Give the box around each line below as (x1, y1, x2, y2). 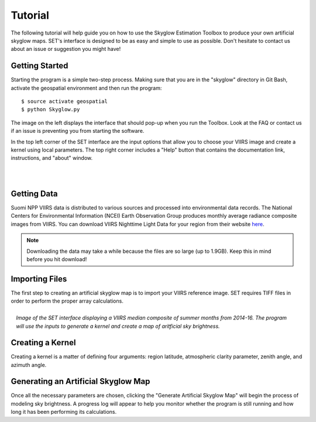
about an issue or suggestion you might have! (11, 46, 121, 53)
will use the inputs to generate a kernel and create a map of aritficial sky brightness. (16, 322, 220, 330)
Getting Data (11, 188, 58, 198)
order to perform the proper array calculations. (11, 297, 124, 304)
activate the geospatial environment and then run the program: (11, 84, 162, 91)
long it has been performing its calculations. (11, 409, 117, 416)
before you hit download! (26, 256, 87, 263)
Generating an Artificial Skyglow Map (11, 376, 150, 386)
